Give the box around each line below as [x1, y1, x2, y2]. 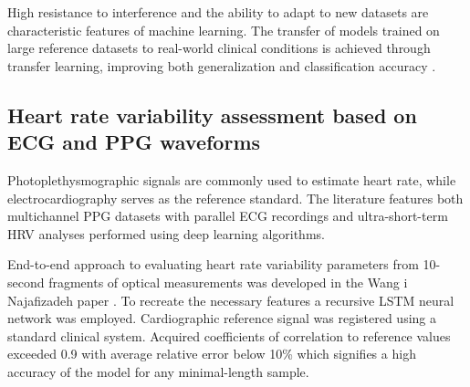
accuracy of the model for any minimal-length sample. [7, 361, 309, 381]
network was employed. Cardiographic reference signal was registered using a [7, 309, 437, 328]
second [7, 272, 45, 291]
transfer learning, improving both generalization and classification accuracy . [7, 56, 436, 75]
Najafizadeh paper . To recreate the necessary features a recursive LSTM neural [7, 290, 454, 309]
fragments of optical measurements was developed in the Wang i [48, 272, 408, 291]
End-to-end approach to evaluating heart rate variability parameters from [7, 255, 419, 274]
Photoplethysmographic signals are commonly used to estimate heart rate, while [7, 170, 456, 189]
